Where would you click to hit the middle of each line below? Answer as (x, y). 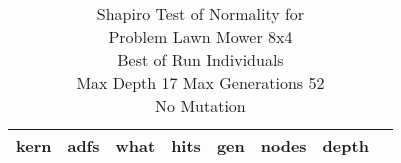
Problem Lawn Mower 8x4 (200, 36)
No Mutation (200, 105)
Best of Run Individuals (200, 59)
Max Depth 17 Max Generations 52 (200, 82)
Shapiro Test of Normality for (200, 13)
